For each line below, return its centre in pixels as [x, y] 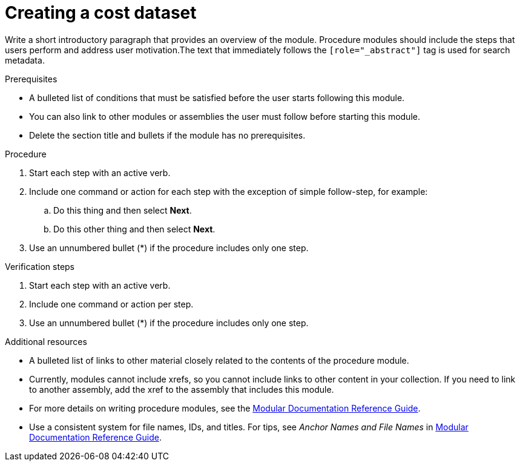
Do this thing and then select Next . [123, 210]
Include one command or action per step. [111, 304]
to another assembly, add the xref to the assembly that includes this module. [182, 389]
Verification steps [40, 266]
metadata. [25, 60]
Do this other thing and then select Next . [134, 229]
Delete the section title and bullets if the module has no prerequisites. [167, 135]
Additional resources [46, 341]
